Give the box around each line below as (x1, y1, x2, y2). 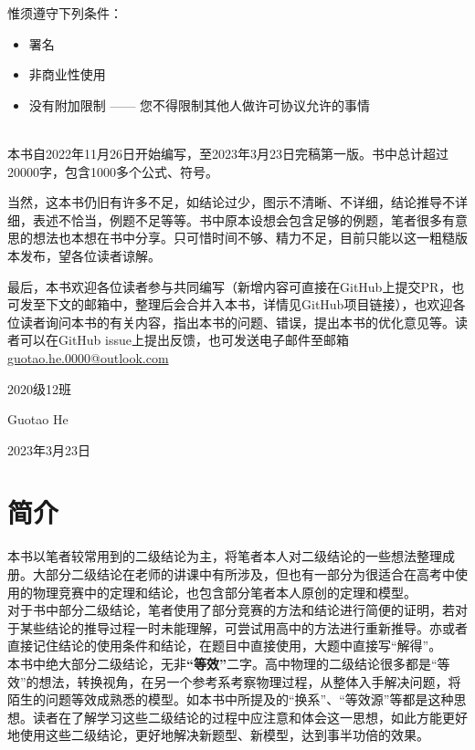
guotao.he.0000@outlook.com (7, 348, 169, 367)
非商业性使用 (28, 65, 106, 84)
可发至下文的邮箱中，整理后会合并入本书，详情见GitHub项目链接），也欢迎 (7, 295, 453, 314)
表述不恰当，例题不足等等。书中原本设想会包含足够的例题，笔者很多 (32, 210, 442, 229)
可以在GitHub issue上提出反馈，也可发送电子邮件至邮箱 (19, 330, 349, 349)
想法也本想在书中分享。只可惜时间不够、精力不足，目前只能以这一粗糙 (32, 228, 455, 247)
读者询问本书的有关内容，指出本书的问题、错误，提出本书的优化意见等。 (19, 312, 455, 331)
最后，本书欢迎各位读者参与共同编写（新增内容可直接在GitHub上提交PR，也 (7, 276, 465, 296)
